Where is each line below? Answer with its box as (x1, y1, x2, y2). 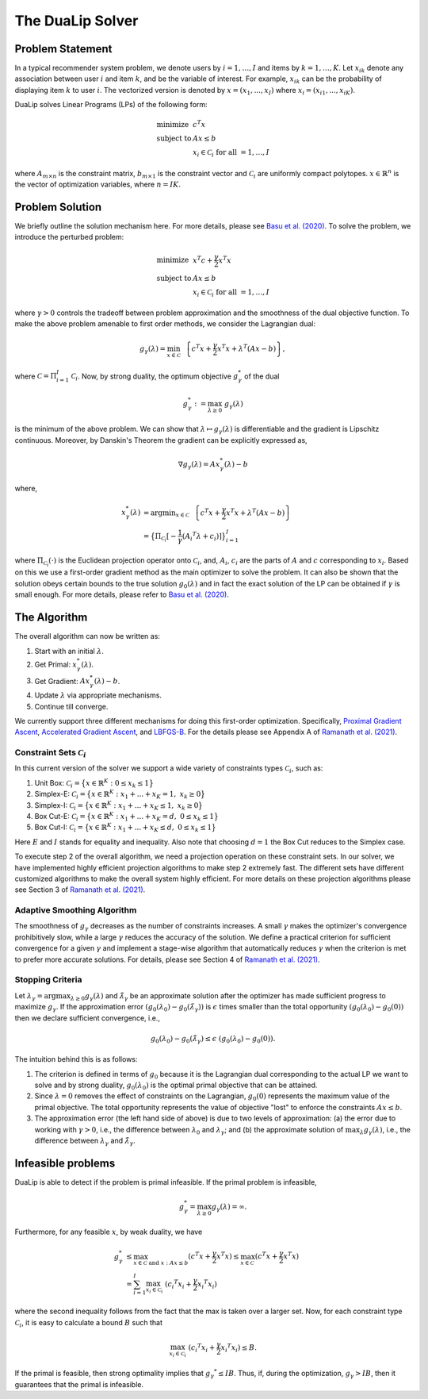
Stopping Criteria (14, 974, 82, 986)
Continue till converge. (34, 701, 109, 711)
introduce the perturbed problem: (14, 233, 124, 242)
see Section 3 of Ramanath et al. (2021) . (14, 885, 146, 894)
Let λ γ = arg (14, 990, 56, 1002)
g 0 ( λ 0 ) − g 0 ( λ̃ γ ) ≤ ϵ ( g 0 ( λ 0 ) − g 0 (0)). (151, 1034, 276, 1045)
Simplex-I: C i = (34, 800, 84, 812)
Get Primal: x (34, 659, 78, 669)
